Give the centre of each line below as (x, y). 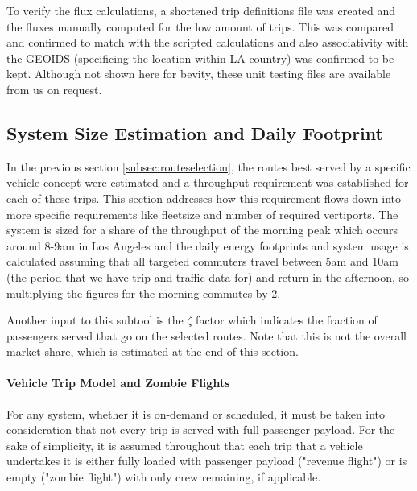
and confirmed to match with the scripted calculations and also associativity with (208, 42)
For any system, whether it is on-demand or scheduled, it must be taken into (196, 413)
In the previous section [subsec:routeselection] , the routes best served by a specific (208, 166)
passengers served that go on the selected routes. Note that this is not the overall (206, 335)
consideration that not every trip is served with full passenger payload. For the (201, 429)
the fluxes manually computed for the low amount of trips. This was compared (200, 26)
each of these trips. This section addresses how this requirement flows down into (204, 198)
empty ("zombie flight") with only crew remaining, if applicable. (164, 477)
